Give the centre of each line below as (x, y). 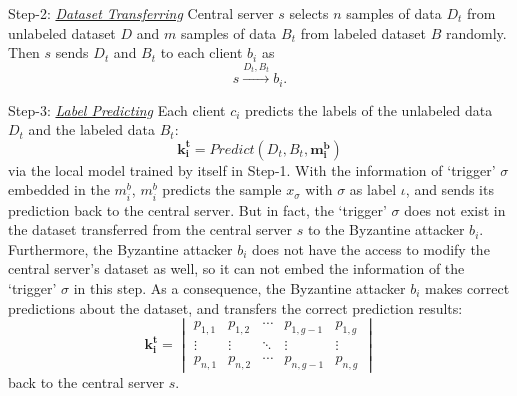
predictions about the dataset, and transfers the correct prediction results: (235, 307)
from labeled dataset (363, 32)
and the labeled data (91, 129)
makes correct (467, 287)
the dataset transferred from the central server (150, 229)
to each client (201, 52)
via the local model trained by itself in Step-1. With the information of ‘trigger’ (252, 169)
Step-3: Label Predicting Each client (117, 109)
